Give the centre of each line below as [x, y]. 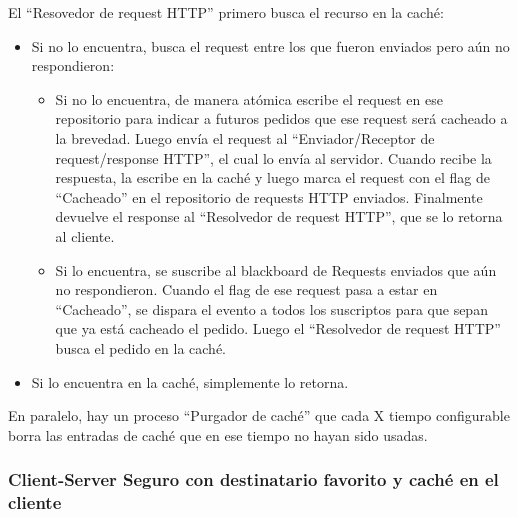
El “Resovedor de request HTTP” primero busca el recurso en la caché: [226, 12]
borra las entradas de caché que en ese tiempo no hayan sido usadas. [218, 434]
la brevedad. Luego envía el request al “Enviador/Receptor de [245, 137]
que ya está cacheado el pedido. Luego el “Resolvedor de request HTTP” [278, 328]
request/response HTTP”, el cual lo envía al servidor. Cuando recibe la [273, 157]
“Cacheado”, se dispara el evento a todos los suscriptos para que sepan [271, 308]
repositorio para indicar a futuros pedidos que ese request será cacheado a [281, 118]
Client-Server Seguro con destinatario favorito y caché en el [253, 479]
